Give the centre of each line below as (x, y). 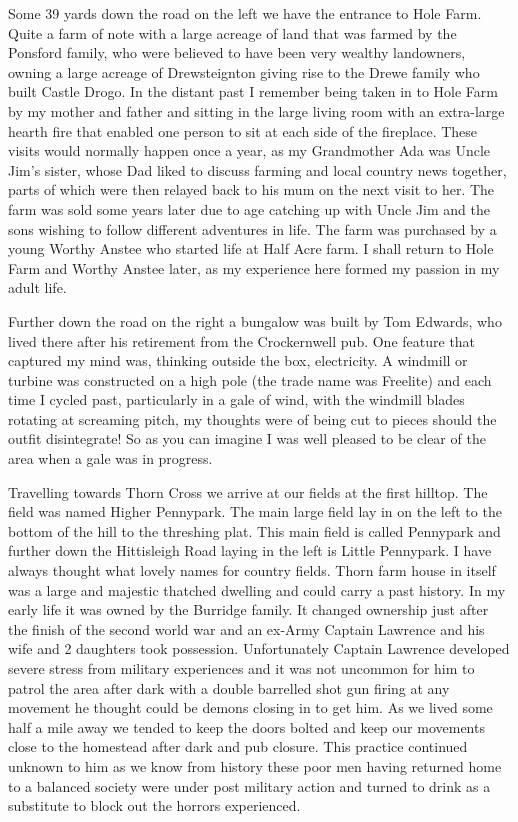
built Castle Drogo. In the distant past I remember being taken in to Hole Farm (253, 91)
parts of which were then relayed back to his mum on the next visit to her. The (251, 189)
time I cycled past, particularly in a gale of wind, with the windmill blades (236, 399)
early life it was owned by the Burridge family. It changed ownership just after (248, 609)
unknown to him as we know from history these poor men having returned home (255, 765)
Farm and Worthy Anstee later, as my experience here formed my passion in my (254, 267)
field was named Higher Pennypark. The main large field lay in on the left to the (255, 511)
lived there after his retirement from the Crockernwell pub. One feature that (242, 340)
